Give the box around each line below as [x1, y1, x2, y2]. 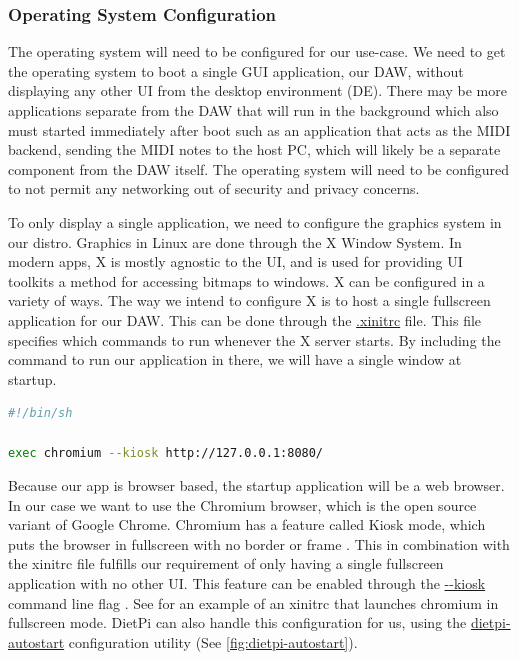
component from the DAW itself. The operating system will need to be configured [8, 158, 510, 179]
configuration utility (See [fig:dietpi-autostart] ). [68, 631, 358, 652]
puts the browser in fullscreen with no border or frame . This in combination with [8, 533, 510, 554]
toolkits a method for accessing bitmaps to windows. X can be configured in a [8, 270, 485, 291]
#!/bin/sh [8, 406, 73, 421]
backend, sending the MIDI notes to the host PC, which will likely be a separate [8, 139, 501, 160]
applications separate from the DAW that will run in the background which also [8, 100, 499, 120]
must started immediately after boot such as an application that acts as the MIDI [8, 119, 511, 140]
